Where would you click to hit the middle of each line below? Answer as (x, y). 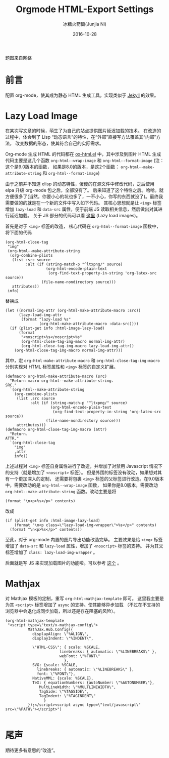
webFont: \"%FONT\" (80, 656)
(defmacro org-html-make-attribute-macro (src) (56, 376)
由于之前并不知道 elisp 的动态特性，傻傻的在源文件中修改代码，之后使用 (80, 184)
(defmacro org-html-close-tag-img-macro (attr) (56, 429)
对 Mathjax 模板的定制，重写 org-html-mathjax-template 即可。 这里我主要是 (84, 598)
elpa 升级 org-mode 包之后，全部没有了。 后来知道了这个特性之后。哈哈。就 (84, 190)
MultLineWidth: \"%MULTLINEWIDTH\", (77, 687)
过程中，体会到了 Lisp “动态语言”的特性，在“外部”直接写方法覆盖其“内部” (81, 137)
